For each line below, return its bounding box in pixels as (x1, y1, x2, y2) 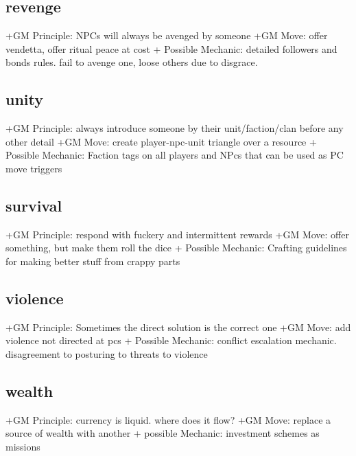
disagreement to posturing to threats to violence (5, 346, 208, 361)
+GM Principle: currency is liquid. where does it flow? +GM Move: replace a (5, 412, 331, 426)
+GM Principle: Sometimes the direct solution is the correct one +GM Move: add (5, 319, 351, 334)
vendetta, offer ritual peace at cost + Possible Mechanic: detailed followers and (5, 41, 337, 56)
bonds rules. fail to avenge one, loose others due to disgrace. (5, 55, 258, 69)
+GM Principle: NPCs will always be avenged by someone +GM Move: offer (5, 28, 328, 43)
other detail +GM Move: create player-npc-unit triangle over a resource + (5, 134, 317, 148)
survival (5, 194, 62, 216)
